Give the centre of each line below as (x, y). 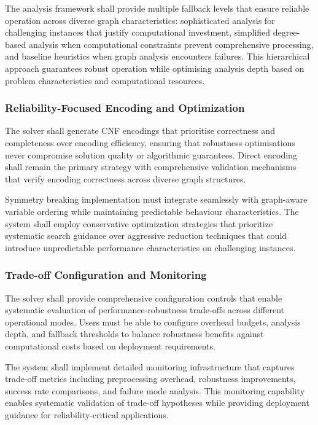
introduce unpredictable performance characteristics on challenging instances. (150, 247)
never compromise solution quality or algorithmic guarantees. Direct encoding (151, 154)
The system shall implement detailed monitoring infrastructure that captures (150, 366)
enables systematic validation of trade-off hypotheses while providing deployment (157, 403)
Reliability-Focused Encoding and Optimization (125, 108)
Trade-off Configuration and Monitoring (106, 275)
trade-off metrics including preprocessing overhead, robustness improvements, (150, 379)
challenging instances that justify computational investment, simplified (138, 32)
